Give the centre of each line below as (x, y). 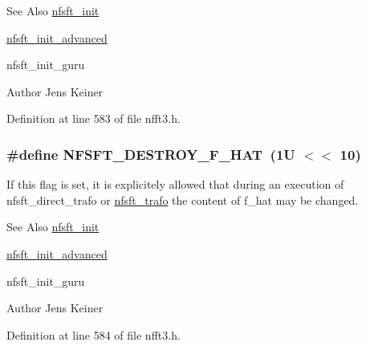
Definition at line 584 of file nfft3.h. (94, 334)
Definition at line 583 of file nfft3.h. (94, 118)
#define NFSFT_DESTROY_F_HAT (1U (151, 154)
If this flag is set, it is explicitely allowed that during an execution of (175, 184)
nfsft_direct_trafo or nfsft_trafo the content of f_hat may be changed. (183, 199)
